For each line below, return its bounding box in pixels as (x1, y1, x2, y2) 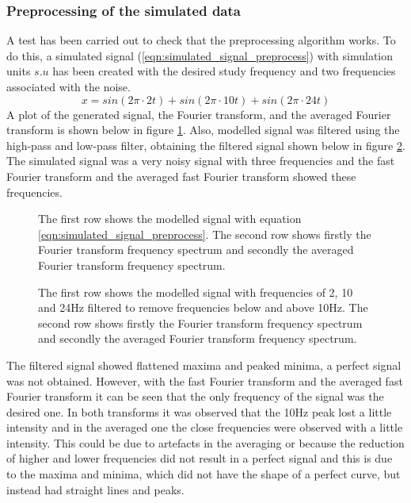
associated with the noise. (6, 79, 131, 94)
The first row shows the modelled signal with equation (38, 210, 302, 227)
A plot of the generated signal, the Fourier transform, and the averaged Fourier (6, 106, 391, 122)
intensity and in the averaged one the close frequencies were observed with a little (6, 419, 403, 436)
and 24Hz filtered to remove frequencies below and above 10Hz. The (38, 299, 368, 316)
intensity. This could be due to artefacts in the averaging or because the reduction (6, 434, 405, 451)
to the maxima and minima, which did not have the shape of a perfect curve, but (6, 466, 401, 482)
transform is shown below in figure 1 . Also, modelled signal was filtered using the (6, 121, 400, 138)
